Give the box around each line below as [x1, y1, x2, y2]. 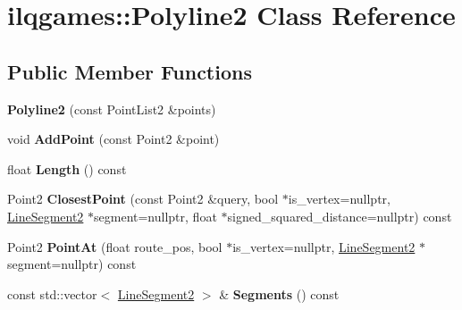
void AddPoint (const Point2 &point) [7, 130, 220, 148]
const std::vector [7, 284, 97, 303]
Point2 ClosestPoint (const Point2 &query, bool [7, 189, 279, 208]
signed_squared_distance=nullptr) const [227, 206, 452, 225]
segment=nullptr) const [7, 255, 137, 273]
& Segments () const [219, 284, 340, 303]
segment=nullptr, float [94, 206, 217, 225]
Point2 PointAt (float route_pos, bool [7, 237, 223, 256]
